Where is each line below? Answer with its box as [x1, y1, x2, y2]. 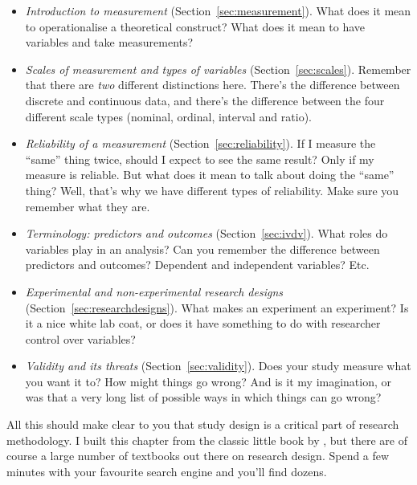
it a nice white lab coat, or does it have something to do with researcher [25, 315, 381, 332]
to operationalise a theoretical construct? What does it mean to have [25, 18, 366, 35]
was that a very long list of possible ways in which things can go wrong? [25, 389, 382, 406]
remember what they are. [25, 198, 150, 214]
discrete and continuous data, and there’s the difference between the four [25, 92, 385, 108]
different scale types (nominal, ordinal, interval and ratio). [25, 108, 312, 124]
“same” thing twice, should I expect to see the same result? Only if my [25, 150, 374, 167]
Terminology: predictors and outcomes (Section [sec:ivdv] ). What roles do [25, 225, 388, 242]
